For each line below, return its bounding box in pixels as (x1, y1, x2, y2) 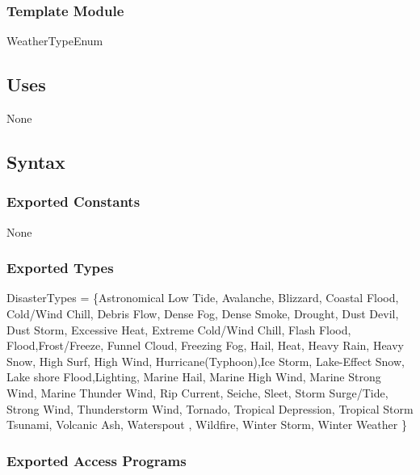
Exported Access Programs (6, 450, 187, 470)
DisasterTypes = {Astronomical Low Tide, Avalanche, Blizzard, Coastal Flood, (6, 289, 399, 306)
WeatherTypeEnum (6, 32, 103, 49)
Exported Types (6, 258, 114, 278)
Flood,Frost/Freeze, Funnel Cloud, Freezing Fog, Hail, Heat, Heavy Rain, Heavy (6, 337, 404, 354)
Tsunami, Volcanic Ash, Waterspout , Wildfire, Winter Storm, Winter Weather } (6, 416, 407, 433)
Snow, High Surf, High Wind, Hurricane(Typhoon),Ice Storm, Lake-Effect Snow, (6, 352, 405, 369)
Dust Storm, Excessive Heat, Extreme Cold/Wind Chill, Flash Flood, (6, 321, 351, 338)
